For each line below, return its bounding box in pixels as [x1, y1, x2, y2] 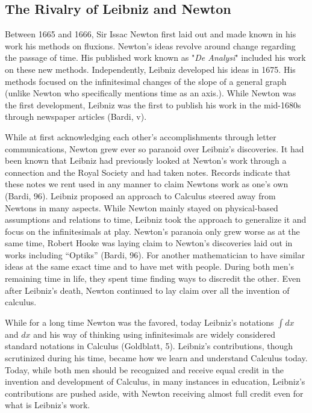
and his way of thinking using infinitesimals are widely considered [33, 328, 276, 340]
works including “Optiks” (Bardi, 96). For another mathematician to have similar [5, 248, 305, 261]
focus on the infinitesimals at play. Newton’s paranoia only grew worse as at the [5, 225, 300, 237]
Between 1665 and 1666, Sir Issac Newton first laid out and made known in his [5, 28, 296, 40]
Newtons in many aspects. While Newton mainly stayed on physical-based [5, 201, 278, 214]
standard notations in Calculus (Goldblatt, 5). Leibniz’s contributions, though [5, 340, 293, 352]
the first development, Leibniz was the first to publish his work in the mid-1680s [5, 98, 301, 111]
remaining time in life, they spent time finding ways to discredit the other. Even [5, 272, 301, 285]
